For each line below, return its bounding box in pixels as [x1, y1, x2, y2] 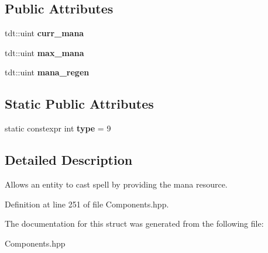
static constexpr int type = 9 [5, 122, 111, 134]
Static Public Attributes [5, 95, 154, 113]
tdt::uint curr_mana [5, 27, 84, 39]
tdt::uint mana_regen [5, 66, 90, 78]
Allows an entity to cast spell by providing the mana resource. [5, 178, 228, 190]
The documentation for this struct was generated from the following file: [5, 217, 264, 230]
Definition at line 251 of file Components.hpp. [5, 197, 169, 210]
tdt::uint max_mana [5, 46, 84, 58]
